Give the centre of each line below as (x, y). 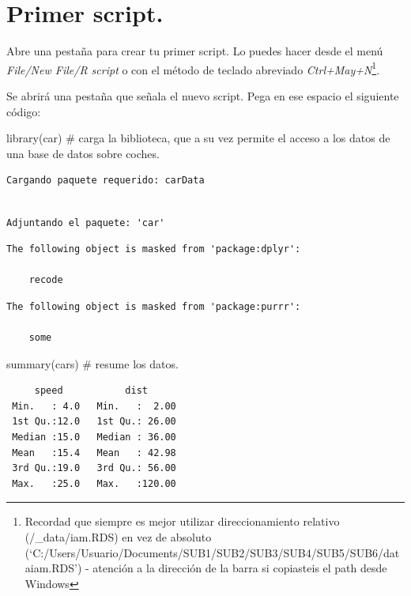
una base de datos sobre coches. (83, 153)
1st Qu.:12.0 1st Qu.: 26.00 (94, 422)
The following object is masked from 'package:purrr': (154, 306)
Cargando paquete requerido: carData (106, 181)
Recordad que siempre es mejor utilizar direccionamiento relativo (182, 521)
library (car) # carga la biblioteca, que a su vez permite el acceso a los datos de (198, 138)
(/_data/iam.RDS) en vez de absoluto (118, 537)
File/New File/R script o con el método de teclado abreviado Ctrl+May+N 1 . (193, 68)
